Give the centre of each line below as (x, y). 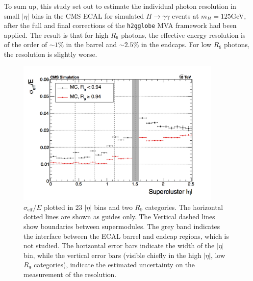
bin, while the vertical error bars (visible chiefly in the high (113, 255)
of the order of (25, 44)
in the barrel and (91, 44)
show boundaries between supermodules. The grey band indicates (122, 226)
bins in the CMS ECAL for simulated (88, 15)
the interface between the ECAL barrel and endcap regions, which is (126, 236)
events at (185, 15)
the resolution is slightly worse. (51, 54)
